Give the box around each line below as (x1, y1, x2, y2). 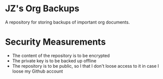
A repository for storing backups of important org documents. (5, 19, 130, 25)
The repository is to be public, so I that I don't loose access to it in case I (12, 63, 159, 69)
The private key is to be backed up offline (12, 57, 97, 64)
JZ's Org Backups (5, 3, 80, 14)
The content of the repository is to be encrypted (12, 53, 110, 58)
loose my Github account (12, 68, 63, 74)
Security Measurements (5, 36, 106, 48)
